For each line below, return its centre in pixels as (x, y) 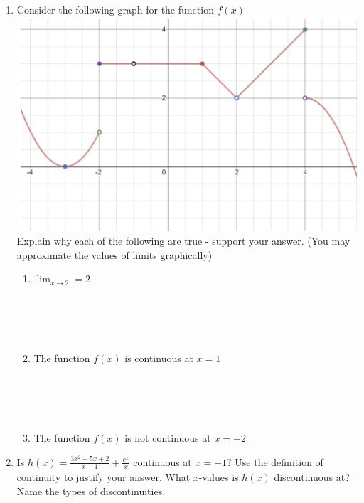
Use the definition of (279, 461)
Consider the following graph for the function (115, 9)
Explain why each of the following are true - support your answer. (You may (183, 240)
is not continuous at (168, 438)
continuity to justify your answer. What (103, 477)
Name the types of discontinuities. (91, 491)
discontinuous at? (312, 477)
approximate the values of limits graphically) (114, 254)
